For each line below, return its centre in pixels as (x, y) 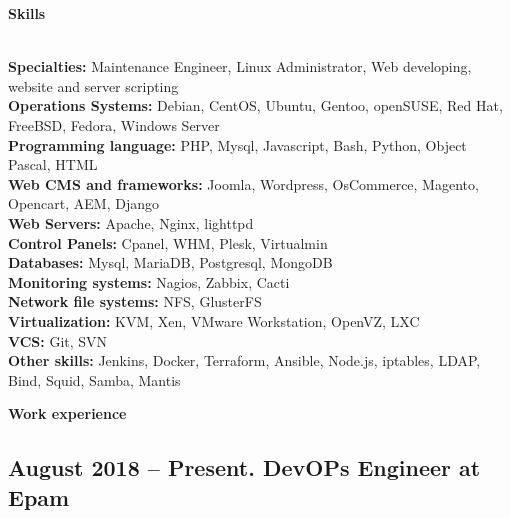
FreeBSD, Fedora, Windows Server (114, 124)
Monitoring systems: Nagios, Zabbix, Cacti (149, 281)
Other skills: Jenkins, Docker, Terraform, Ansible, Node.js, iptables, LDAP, (244, 360)
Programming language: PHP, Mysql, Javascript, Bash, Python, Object (237, 144)
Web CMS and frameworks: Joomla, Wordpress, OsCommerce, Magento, (243, 183)
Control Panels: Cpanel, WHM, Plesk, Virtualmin (168, 242)
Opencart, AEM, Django (83, 203)
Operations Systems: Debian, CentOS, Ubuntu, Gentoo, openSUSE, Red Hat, (255, 105)
